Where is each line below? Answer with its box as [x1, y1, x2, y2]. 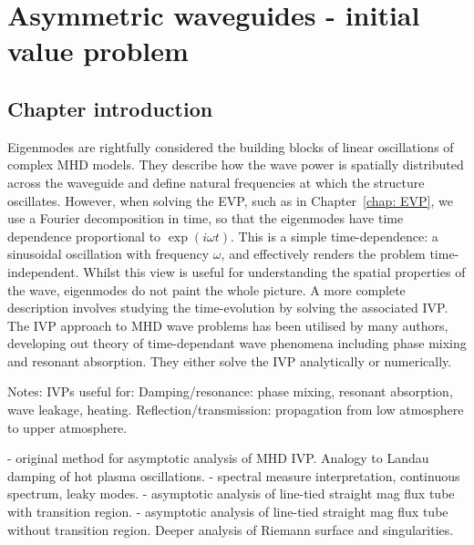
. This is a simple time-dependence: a [231, 226, 438, 245]
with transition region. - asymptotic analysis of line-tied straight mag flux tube [7, 502, 448, 521]
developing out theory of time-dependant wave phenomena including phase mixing [7, 334, 467, 353]
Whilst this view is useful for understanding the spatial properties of [83, 262, 466, 281]
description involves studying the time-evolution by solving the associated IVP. [7, 298, 448, 317]
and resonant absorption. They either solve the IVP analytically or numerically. [7, 351, 452, 370]
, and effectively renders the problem [221, 244, 426, 263]
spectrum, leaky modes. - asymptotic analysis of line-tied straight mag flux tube [7, 484, 455, 503]
